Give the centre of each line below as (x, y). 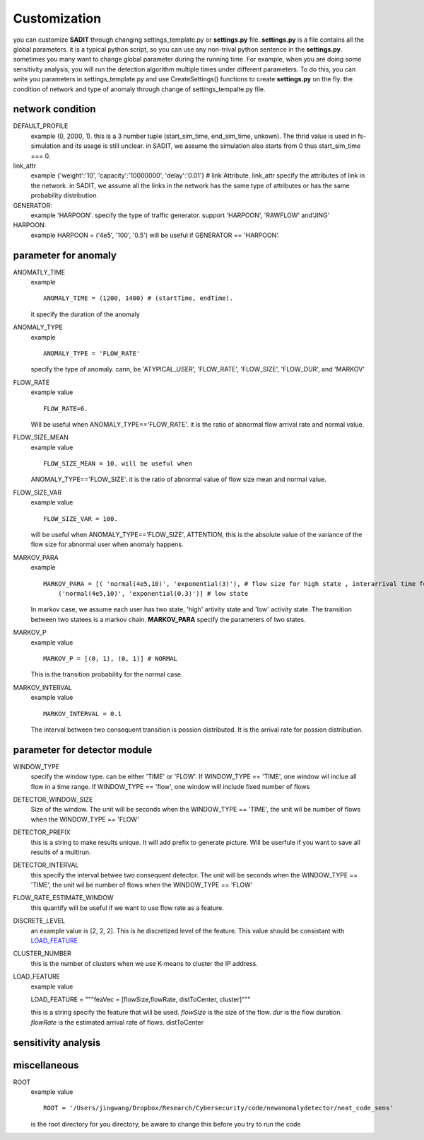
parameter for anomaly (65, 255)
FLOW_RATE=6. (66, 408)
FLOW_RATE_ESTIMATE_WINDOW (63, 898)
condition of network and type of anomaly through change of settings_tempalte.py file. (139, 89)
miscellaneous (46, 1065)
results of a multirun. (61, 852)
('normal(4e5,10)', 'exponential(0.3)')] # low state (153, 593)
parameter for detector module (83, 750)
